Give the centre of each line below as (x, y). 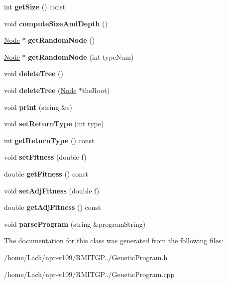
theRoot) (96, 90)
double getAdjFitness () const (53, 207)
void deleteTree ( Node (40, 90)
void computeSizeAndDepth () (56, 23)
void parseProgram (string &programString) (75, 224)
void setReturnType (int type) (54, 124)
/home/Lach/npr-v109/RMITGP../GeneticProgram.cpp (89, 274)
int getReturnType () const (49, 140)
